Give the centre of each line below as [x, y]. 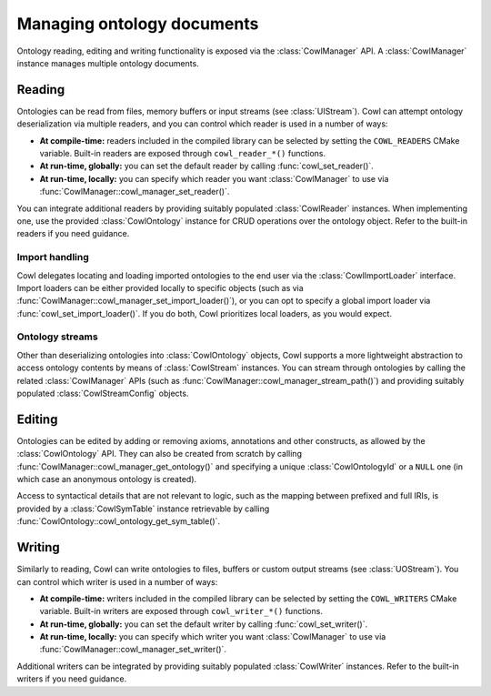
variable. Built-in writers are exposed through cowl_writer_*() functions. [181, 611]
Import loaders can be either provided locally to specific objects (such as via [160, 287]
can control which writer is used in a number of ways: [117, 581]
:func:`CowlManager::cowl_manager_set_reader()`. [135, 192]
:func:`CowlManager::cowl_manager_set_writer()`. [133, 650]
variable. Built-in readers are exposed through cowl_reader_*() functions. [183, 154]
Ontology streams [58, 337]
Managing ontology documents [138, 24]
